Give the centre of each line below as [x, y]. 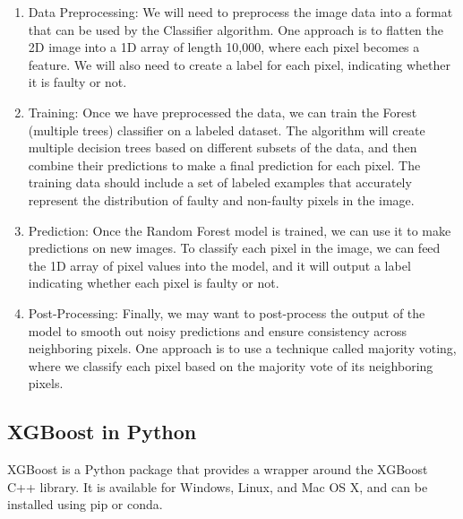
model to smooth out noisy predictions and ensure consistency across [218, 330]
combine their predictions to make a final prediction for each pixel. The [224, 164]
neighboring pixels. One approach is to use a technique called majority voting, [242, 348]
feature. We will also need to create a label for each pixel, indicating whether [239, 64]
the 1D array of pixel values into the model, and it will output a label [219, 265]
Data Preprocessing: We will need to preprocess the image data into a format [240, 12]
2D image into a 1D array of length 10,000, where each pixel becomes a [224, 47]
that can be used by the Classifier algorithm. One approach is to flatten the [236, 29]
